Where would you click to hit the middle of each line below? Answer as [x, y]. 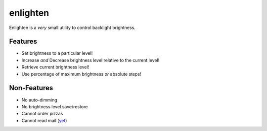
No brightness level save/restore [55, 106]
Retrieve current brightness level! [55, 67]
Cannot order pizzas [42, 114]
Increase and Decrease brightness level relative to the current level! [90, 60]
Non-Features [31, 88]
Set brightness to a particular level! [57, 53]
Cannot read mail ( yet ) [44, 120]
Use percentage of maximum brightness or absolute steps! [81, 74]
